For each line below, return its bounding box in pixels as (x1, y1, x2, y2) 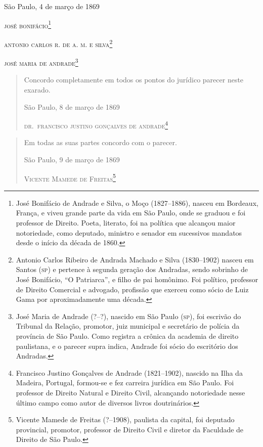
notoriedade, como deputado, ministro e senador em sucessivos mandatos (16, 227, 242, 238)
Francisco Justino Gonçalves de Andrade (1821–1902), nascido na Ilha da (16, 367, 243, 378)
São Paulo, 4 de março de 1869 (4, 1, 100, 11)
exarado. (24, 84, 51, 95)
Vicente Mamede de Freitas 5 (24, 171, 116, 184)
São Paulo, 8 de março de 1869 (24, 101, 120, 112)
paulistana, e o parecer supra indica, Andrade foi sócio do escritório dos (16, 340, 238, 351)
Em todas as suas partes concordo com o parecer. (24, 137, 177, 148)
